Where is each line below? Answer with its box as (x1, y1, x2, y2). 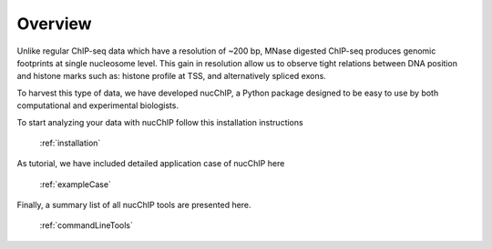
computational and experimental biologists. (16, 100, 179, 111)
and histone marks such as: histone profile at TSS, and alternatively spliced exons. (16, 71, 327, 82)
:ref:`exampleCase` (39, 178, 111, 190)
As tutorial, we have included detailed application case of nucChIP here (16, 158, 285, 169)
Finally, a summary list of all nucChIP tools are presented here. (16, 200, 251, 211)
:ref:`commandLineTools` (39, 220, 134, 231)
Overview (16, 14, 92, 34)
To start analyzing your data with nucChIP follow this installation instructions (16, 116, 304, 127)
